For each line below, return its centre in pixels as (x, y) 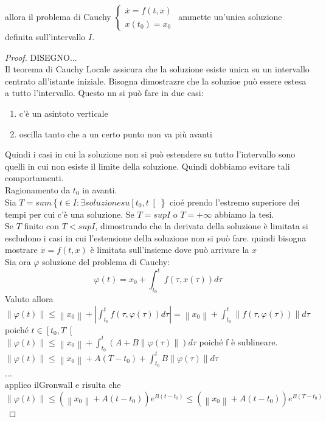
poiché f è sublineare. (238, 341)
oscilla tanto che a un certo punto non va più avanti (116, 133)
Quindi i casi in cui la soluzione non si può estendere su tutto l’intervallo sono (150, 154)
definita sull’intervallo (45, 36)
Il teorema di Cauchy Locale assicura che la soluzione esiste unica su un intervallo (157, 69)
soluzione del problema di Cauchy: (106, 261)
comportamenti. (34, 178)
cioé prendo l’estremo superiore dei (235, 202)
